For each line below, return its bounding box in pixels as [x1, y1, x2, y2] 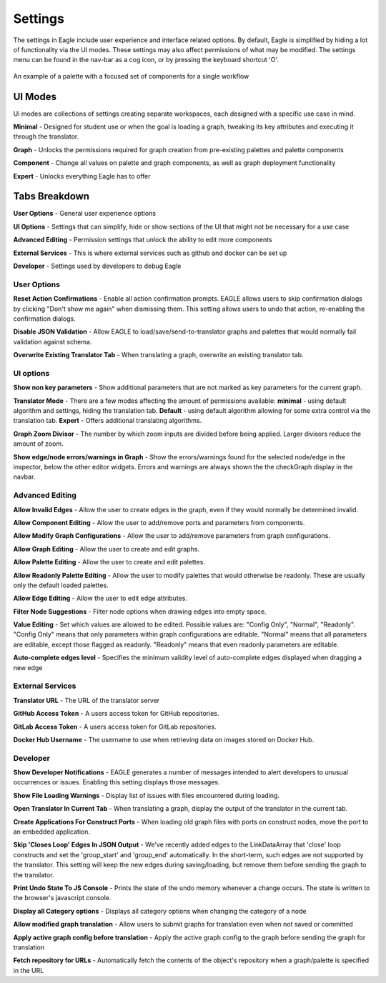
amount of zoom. [13, 439, 64, 448]
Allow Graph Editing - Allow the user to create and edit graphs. [13, 544, 200, 553]
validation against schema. [13, 337, 92, 346]
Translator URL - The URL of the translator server [13, 696, 160, 704]
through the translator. [13, 132, 79, 141]
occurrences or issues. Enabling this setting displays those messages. [13, 778, 221, 787]
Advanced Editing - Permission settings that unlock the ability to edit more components [13, 236, 272, 244]
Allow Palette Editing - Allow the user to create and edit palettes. [13, 558, 205, 567]
